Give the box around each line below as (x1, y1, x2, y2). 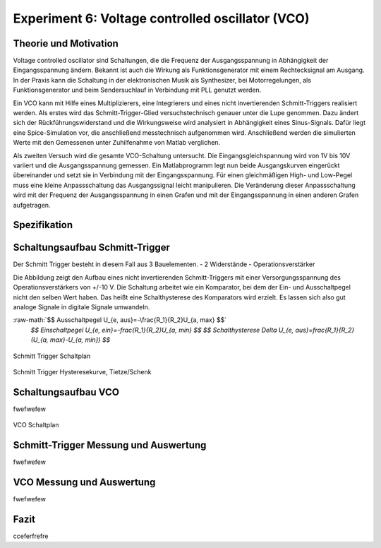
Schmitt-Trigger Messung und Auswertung (13, 439, 207, 451)
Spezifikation (13, 219, 73, 231)
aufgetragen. (13, 201, 51, 209)
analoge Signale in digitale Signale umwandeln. (13, 303, 150, 311)
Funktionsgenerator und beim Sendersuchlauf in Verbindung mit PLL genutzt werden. (13, 85, 262, 95)
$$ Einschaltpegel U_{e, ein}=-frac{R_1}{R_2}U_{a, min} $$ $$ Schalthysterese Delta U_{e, (30, 326, 294, 334)
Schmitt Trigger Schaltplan (13, 352, 91, 360)
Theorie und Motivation (13, 37, 119, 49)
